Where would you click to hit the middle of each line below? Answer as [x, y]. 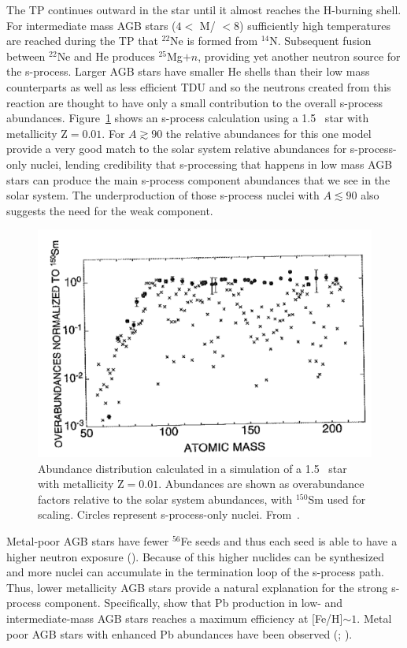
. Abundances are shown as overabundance [261, 484]
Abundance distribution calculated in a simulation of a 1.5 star [192, 468]
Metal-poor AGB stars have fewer [88, 541]
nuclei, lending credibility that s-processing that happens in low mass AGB [211, 164]
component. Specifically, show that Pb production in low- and [194, 603]
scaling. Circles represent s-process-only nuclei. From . [169, 514]
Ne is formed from [214, 41]
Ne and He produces [106, 56]
